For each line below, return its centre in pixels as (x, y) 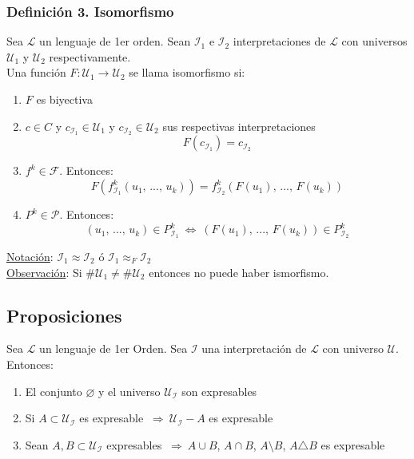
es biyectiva (64, 99)
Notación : (30, 256)
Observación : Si (44, 272)
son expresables (219, 391)
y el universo (129, 391)
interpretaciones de (279, 41)
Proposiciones (64, 315)
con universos (374, 41)
